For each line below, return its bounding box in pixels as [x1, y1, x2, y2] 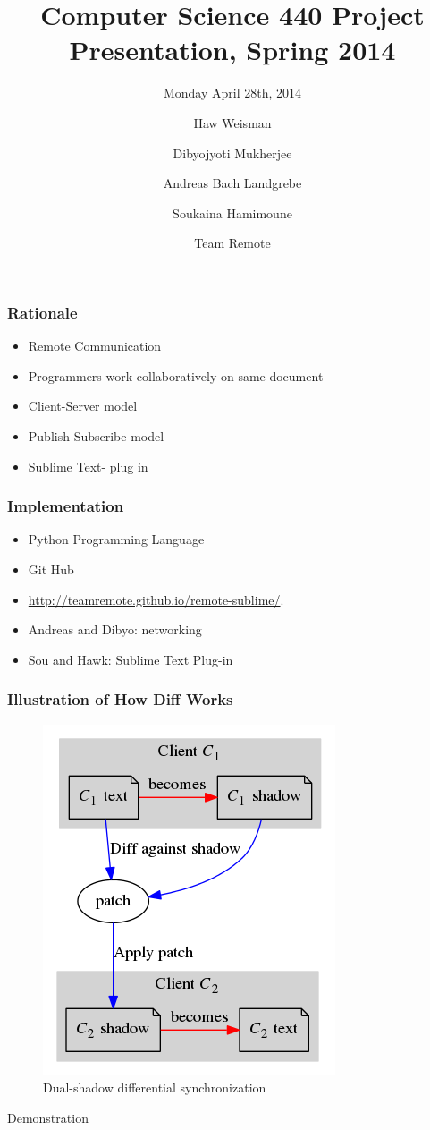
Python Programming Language [28, 530, 205, 548]
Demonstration [7, 1108, 89, 1126]
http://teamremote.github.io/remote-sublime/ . [28, 590, 284, 608]
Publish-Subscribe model [28, 426, 164, 445]
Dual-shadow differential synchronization [43, 1078, 266, 1097]
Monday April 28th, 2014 [163, 83, 302, 102]
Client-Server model [28, 396, 138, 415]
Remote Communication [28, 336, 162, 355]
